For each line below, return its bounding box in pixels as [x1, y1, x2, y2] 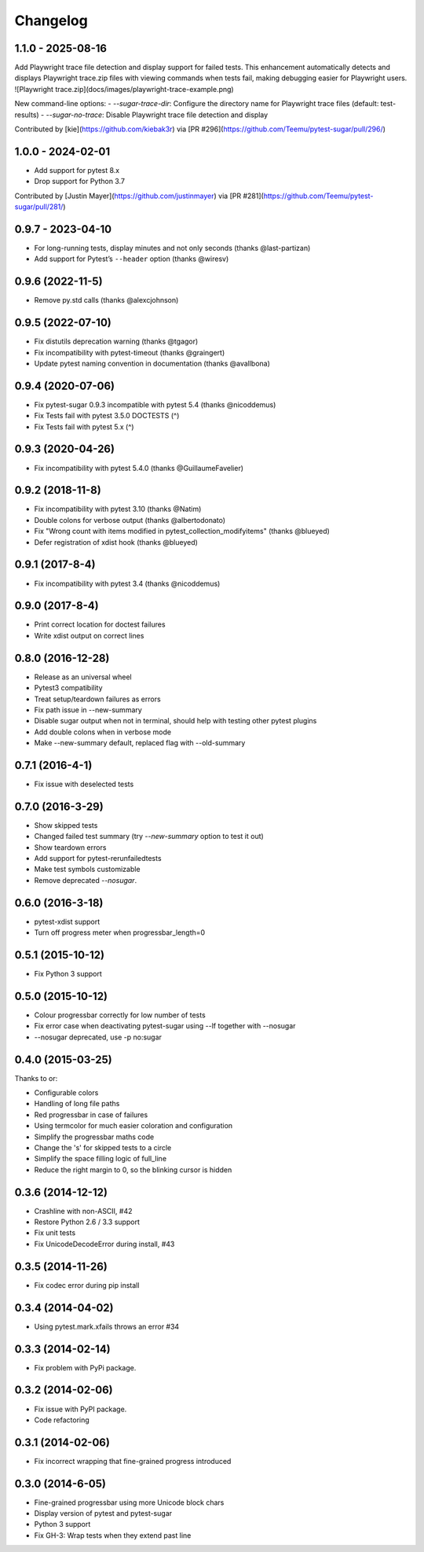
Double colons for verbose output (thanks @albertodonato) [34, 515, 226, 524]
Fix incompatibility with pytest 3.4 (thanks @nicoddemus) [34, 579, 221, 588]
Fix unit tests [34, 1228, 76, 1238]
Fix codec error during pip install [34, 1280, 140, 1289]
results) [14, 110, 39, 120]
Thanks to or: [14, 1073, 58, 1083]
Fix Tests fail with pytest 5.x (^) [34, 421, 134, 432]
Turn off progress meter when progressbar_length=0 [34, 928, 206, 937]
